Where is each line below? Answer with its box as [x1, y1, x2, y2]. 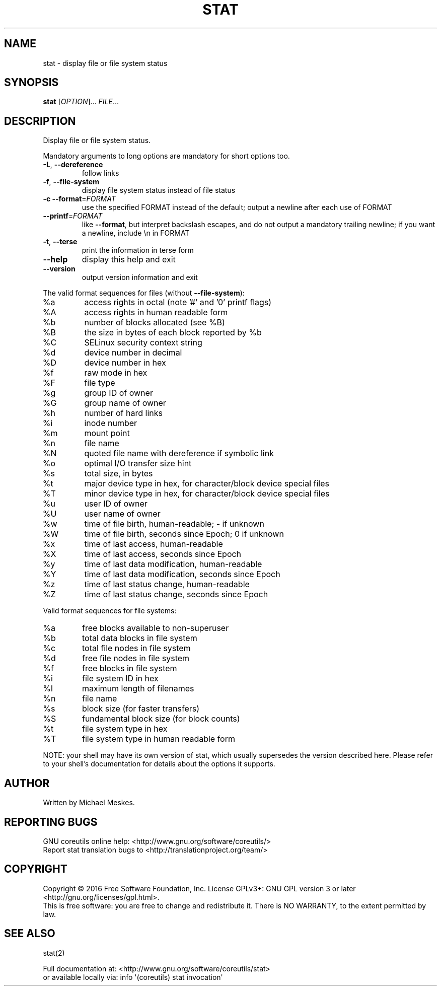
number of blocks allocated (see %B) [84, 317, 225, 328]
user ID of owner [84, 499, 148, 509]
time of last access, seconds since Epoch [84, 549, 242, 559]
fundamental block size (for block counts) [82, 714, 240, 724]
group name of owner [84, 398, 166, 408]
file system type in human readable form [82, 734, 235, 744]
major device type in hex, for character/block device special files [84, 478, 330, 489]
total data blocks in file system [82, 633, 197, 644]
